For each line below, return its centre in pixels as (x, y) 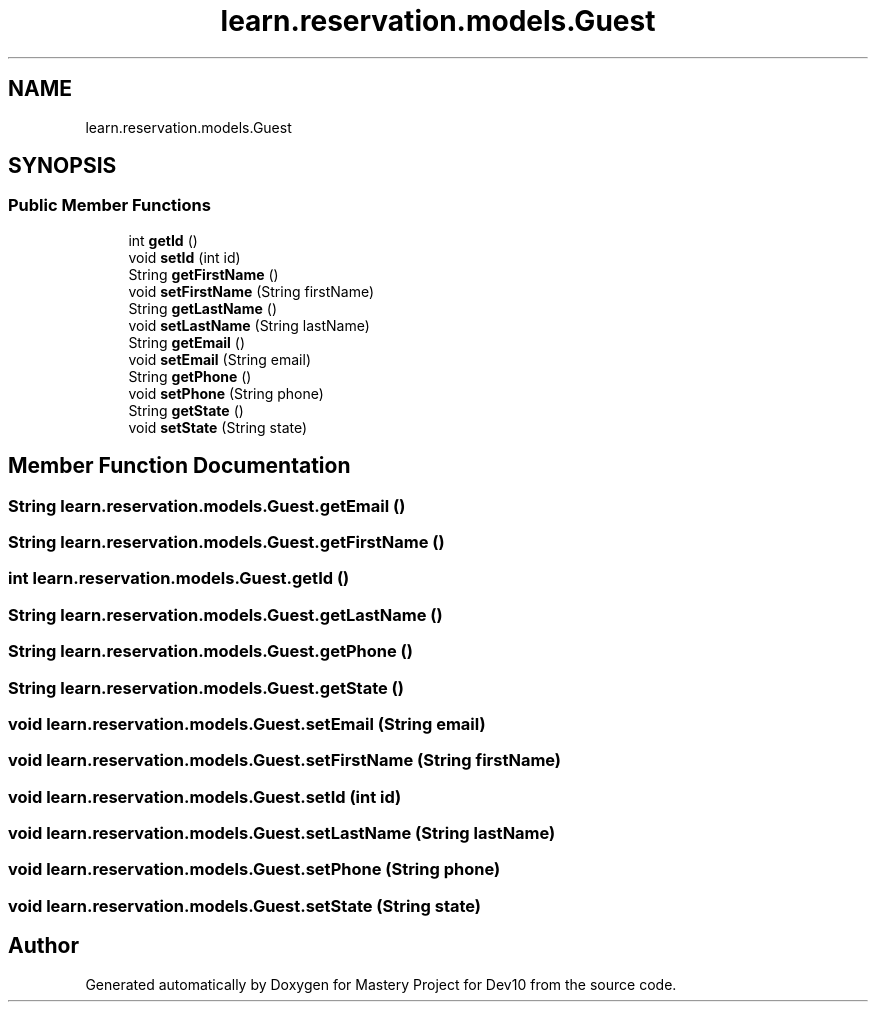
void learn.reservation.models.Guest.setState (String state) (245, 905)
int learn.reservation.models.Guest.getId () (179, 578)
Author (43, 946)
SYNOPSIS (62, 166)
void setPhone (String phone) (226, 393)
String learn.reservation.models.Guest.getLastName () (225, 614)
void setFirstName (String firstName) (251, 291)
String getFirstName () (203, 274)
